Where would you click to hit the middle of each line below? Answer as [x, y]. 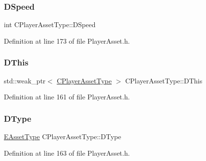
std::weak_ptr [25, 80]
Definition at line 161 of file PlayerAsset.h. [67, 97]
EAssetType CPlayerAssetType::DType [63, 137]
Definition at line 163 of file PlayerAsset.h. [67, 153]
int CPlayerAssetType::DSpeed [50, 24]
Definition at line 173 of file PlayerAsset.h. [67, 40]
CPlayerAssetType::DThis [164, 80]
